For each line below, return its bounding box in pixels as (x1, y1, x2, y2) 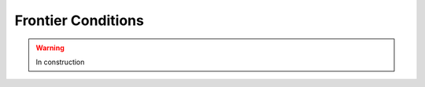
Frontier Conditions (14, 12, 145, 29)
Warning (35, 43, 65, 53)
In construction (35, 57, 85, 67)
